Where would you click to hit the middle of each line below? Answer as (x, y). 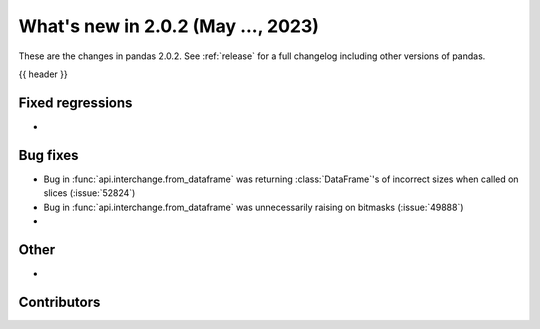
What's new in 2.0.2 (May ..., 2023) (169, 26)
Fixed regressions (75, 102)
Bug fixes (48, 155)
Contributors (59, 301)
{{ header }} (43, 74)
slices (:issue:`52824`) (89, 193)
